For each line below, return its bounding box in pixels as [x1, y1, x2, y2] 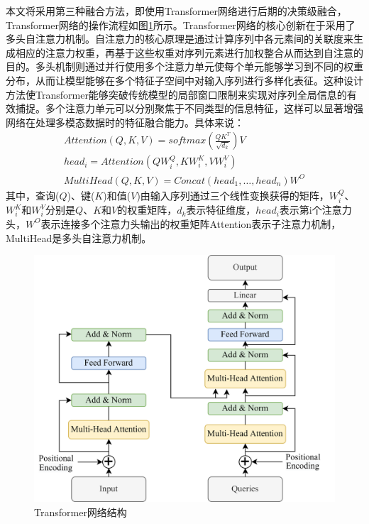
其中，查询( [6, 187, 60, 202]
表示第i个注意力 [279, 202, 352, 217]
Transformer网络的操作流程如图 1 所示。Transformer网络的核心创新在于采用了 [6, 17, 356, 32]
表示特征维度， [186, 202, 256, 217]
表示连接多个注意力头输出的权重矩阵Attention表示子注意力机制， [40, 216, 341, 231]
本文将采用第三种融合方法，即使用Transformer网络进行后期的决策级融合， [6, 4, 347, 18]
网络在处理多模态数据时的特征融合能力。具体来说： [6, 114, 244, 129]
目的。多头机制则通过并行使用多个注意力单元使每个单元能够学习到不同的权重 [6, 59, 363, 74]
